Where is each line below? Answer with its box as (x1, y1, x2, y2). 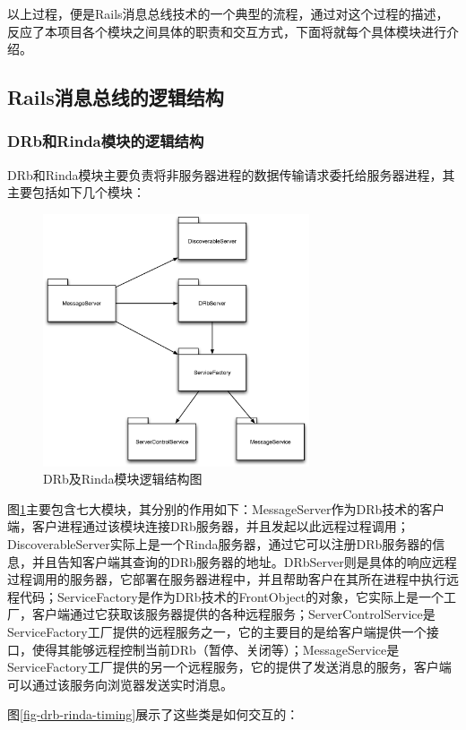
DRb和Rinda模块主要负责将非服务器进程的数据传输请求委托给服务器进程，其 (7, 165, 455, 184)
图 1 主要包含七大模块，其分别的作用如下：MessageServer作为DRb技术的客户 (7, 499, 445, 518)
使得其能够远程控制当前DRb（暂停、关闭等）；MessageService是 (31, 640, 400, 658)
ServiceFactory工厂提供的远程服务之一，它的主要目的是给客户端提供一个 (7, 623, 427, 641)
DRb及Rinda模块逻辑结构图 (43, 469, 203, 488)
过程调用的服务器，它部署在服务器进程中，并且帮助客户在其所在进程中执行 (7, 570, 446, 588)
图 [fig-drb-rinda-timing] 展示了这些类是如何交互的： (7, 705, 299, 724)
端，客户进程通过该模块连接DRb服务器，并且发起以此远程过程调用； (7, 517, 410, 536)
